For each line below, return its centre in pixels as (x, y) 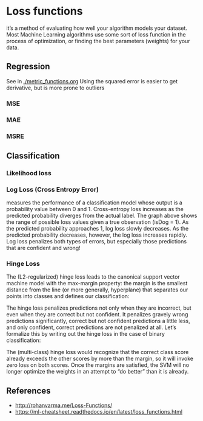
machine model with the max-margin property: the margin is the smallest (97, 284)
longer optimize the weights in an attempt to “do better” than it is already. (98, 372)
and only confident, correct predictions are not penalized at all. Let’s (92, 327)
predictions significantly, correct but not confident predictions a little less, (98, 321)
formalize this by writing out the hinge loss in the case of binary (86, 334)
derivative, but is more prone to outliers (55, 88)
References (28, 391)
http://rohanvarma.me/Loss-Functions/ (64, 405)
